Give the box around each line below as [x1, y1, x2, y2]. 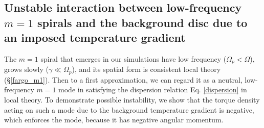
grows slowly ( [4, 64, 49, 74]
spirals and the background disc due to [37, 14, 248, 30]
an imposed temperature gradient [4, 30, 186, 45]
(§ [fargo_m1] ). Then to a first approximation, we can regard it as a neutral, [4, 74, 243, 85]
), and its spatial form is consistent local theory [72, 64, 221, 74]
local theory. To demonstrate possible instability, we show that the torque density [4, 94, 260, 105]
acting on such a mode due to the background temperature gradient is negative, [4, 104, 254, 115]
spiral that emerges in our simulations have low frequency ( [40, 53, 227, 64]
